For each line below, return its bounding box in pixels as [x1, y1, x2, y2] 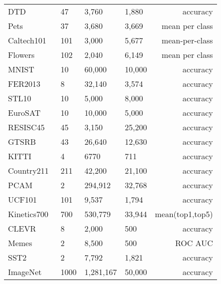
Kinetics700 [8, 208, 48, 220]
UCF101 [8, 194, 37, 205]
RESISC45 [8, 121, 45, 133]
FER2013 [8, 78, 41, 89]
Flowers [8, 49, 35, 60]
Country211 [8, 165, 49, 176]
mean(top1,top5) [155, 208, 213, 220]
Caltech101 [8, 34, 46, 46]
